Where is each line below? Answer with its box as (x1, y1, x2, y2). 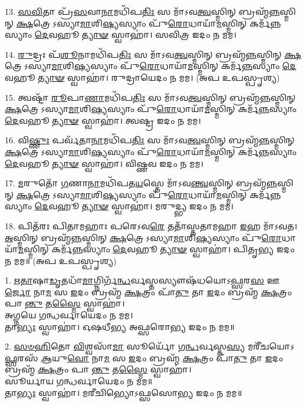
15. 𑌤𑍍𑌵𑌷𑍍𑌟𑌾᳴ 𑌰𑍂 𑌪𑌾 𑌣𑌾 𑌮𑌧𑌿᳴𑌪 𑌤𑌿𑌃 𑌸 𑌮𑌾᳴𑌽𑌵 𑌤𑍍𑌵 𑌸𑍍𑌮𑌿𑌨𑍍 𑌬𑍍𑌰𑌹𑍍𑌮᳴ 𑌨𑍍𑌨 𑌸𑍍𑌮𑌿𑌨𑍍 (5, 91, 296, 103)
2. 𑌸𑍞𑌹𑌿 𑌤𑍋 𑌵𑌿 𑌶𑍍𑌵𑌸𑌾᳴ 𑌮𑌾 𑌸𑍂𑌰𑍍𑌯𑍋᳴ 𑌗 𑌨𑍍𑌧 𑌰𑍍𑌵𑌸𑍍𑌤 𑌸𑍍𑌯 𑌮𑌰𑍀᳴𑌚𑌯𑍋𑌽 (5, 340, 295, 352)
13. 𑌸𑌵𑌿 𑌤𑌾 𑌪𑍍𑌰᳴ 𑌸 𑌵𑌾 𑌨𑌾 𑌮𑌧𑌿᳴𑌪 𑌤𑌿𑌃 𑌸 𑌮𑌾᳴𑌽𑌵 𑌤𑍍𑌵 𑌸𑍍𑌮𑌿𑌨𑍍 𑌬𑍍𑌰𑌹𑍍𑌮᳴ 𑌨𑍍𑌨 (5, 5, 280, 17)
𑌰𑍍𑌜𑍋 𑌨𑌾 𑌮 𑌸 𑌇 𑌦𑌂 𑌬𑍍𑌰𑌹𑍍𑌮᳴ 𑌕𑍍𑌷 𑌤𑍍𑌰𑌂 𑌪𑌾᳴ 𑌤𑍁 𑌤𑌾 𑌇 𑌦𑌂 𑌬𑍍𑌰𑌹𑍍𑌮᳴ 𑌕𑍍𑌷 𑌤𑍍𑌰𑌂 (5, 285, 292, 298)
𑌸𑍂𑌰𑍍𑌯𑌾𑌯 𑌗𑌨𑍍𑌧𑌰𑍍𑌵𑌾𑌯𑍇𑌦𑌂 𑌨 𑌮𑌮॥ (5, 375, 153, 387)
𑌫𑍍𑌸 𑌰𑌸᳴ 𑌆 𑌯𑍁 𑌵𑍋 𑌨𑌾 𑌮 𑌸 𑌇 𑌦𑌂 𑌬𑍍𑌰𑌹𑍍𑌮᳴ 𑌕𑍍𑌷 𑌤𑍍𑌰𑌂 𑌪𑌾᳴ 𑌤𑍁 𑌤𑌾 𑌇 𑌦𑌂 (5, 351, 284, 364)
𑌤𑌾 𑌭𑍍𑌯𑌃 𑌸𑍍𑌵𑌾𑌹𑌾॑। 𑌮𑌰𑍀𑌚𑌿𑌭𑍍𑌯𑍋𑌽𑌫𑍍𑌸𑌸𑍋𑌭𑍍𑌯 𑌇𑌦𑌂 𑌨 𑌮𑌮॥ (5, 386, 242, 398)
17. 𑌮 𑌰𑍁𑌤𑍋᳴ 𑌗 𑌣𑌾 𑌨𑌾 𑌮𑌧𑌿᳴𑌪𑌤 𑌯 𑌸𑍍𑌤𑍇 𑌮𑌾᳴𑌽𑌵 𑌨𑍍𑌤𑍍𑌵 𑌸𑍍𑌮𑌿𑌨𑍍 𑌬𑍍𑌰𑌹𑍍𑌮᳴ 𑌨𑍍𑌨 (5, 177, 277, 189)
